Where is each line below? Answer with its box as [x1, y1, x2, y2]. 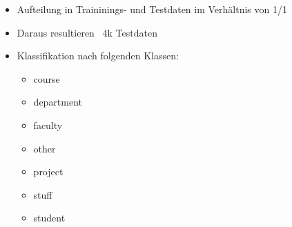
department [33, 95, 83, 109]
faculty [33, 117, 63, 132]
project [33, 164, 64, 179]
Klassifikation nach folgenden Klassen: [17, 48, 179, 63]
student [33, 210, 66, 225]
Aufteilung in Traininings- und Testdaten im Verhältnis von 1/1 [17, 2, 287, 16]
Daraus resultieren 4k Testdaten [17, 25, 157, 39]
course [33, 71, 60, 86]
